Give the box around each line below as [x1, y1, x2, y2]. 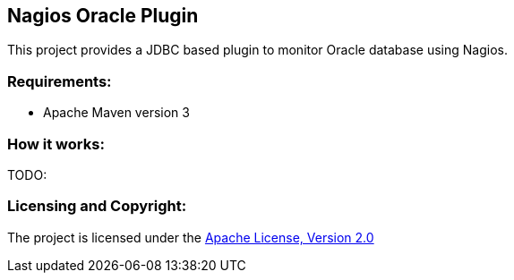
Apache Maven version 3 [43, 105, 190, 121]
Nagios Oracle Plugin [7, 4, 199, 27]
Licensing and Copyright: [7, 197, 187, 216]
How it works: [7, 134, 105, 153]
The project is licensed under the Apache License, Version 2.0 [7, 229, 374, 245]
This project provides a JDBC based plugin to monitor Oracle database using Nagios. [7, 42, 508, 58]
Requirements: [7, 72, 112, 90]
